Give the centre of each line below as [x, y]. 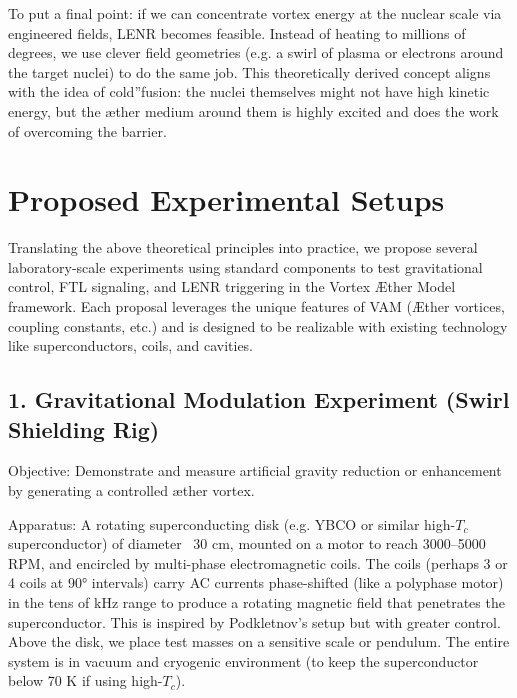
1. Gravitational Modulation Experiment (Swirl [259, 399]
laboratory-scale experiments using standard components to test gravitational [245, 266]
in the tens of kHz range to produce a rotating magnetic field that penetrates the [256, 602]
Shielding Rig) [84, 428]
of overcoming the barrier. [87, 130]
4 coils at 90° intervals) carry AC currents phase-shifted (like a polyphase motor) [256, 582]
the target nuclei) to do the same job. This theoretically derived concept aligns [249, 71]
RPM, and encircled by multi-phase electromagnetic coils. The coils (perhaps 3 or [258, 562]
